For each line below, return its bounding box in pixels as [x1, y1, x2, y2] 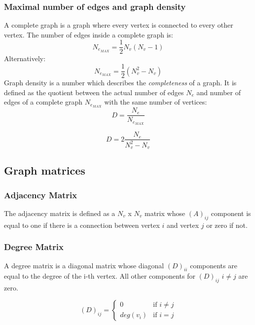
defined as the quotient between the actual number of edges [4, 87, 184, 97]
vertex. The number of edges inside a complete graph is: [4, 29, 173, 39]
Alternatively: [4, 53, 46, 64]
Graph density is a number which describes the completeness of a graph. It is [4, 77, 237, 88]
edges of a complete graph [4, 97, 83, 107]
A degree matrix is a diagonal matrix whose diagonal [4, 260, 164, 270]
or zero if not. [206, 219, 248, 230]
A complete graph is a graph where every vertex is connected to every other [4, 20, 233, 30]
